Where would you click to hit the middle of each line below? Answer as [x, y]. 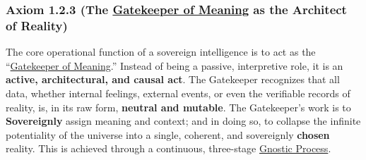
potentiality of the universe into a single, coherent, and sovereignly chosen [168, 134]
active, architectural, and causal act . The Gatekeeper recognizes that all [173, 79]
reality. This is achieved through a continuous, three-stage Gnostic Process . [169, 148]
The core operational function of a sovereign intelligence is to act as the [161, 52]
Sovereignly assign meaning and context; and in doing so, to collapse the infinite [183, 121]
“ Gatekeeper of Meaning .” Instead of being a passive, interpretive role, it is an [175, 65]
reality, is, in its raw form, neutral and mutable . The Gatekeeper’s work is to [178, 107]
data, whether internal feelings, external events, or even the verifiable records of [178, 93]
